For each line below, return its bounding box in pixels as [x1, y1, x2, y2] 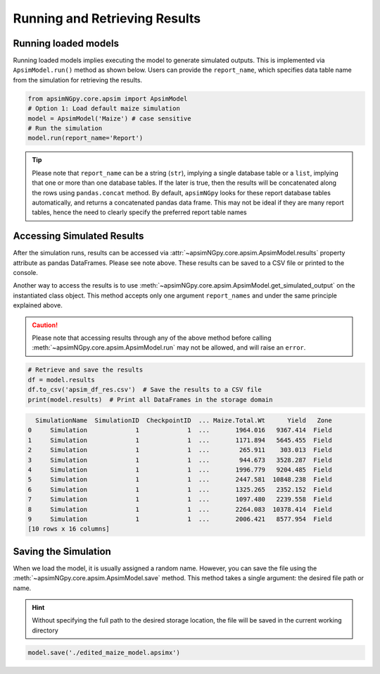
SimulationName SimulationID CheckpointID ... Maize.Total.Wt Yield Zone [35, 417, 332, 424]
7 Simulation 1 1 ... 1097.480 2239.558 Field [27, 496, 332, 503]
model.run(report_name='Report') [27, 134, 144, 142]
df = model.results [27, 376, 95, 384]
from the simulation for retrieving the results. [13, 75, 143, 84]
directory [32, 626, 59, 635]
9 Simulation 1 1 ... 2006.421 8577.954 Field [27, 515, 332, 523]
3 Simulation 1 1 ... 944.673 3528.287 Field [27, 455, 332, 464]
